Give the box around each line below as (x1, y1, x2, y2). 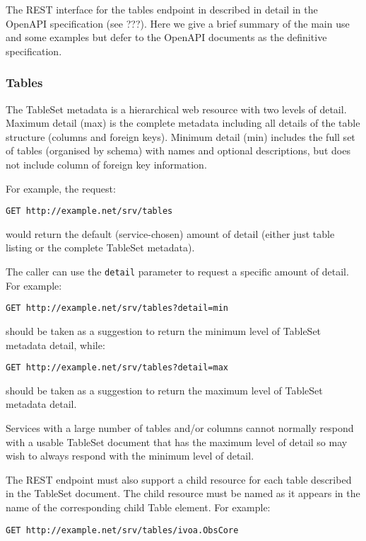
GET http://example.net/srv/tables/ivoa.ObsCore (6, 525, 239, 535)
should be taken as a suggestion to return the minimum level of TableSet (6, 323, 321, 338)
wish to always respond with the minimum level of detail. (6, 448, 254, 463)
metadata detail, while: (6, 337, 105, 352)
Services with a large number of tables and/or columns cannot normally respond (6, 420, 354, 435)
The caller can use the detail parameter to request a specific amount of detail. (6, 264, 349, 278)
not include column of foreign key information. (6, 156, 207, 171)
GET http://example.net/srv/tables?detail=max (6, 363, 228, 373)
